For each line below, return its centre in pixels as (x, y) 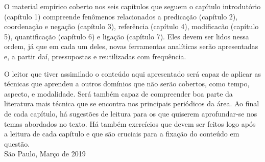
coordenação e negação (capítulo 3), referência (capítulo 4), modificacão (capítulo (131, 26)
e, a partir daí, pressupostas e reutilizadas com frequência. (95, 56)
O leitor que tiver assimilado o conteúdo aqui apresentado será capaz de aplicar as (132, 73)
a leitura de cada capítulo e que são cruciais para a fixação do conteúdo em (122, 134)
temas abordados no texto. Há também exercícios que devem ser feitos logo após (130, 123)
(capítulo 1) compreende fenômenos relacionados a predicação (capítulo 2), (121, 16)
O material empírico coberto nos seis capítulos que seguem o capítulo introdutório (132, 6)
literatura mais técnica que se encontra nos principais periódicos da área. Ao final (132, 103)
